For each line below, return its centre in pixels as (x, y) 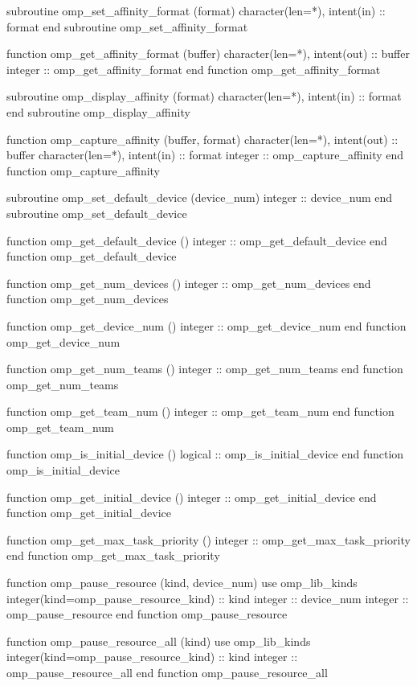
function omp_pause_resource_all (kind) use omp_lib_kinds (159, 641)
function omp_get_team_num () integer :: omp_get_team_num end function (200, 411)
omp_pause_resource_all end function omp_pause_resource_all (167, 672)
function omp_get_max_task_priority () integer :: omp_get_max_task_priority (208, 539)
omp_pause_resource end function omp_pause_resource (147, 614)
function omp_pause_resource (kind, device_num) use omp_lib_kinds (182, 583)
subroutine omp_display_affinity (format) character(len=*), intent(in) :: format (204, 96)
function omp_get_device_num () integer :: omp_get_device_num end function (206, 325)
